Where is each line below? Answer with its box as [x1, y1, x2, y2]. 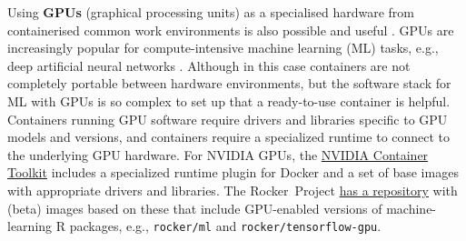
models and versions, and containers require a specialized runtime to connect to [7, 127, 451, 146]
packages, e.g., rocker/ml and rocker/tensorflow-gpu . [69, 216, 382, 236]
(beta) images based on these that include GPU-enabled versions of [7, 198, 382, 217]
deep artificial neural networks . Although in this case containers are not [7, 55, 411, 75]
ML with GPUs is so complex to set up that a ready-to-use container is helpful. [7, 91, 451, 110]
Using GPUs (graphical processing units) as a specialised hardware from [7, 3, 414, 21]
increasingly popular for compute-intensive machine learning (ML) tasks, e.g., [7, 38, 439, 57]
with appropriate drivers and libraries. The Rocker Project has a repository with [7, 180, 458, 199]
